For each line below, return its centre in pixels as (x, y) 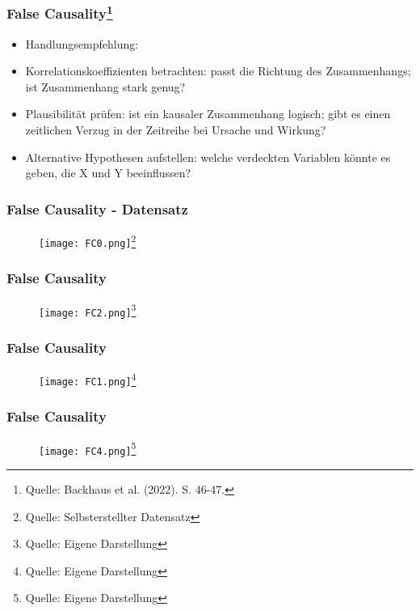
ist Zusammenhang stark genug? (105, 86)
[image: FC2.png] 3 (88, 310)
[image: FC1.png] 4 (88, 379)
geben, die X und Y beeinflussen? (108, 173)
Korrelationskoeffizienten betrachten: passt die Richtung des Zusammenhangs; (218, 71)
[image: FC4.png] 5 (88, 448)
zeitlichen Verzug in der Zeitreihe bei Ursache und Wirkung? (176, 130)
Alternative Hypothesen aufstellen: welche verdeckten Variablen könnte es (208, 157)
